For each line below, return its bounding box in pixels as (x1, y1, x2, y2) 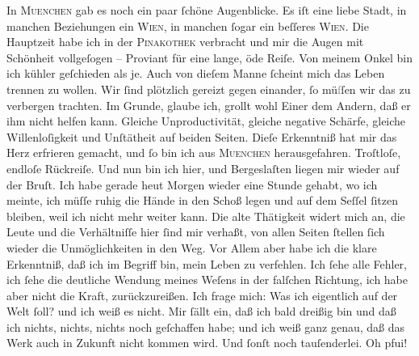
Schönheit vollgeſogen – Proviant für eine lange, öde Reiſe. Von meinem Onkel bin (6, 49, 413, 66)
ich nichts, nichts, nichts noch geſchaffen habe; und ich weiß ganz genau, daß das (6, 318, 405, 335)
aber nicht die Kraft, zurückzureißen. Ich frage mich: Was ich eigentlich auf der (6, 286, 398, 303)
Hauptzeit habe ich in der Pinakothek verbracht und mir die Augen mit (6, 33, 364, 50)
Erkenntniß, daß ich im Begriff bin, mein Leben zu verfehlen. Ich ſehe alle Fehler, (6, 255, 407, 272)
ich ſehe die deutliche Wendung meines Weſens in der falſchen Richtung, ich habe (6, 271, 409, 288)
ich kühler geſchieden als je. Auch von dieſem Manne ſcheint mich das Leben (6, 65, 385, 82)
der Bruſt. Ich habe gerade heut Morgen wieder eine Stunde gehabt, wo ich (6, 176, 378, 193)
